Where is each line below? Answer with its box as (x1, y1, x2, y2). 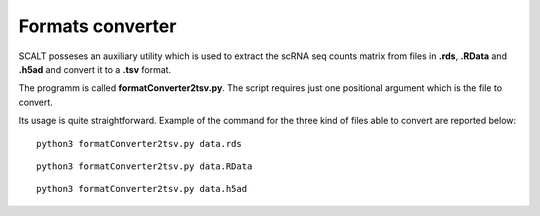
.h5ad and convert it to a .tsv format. (18, 63, 172, 75)
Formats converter (18, 15, 177, 37)
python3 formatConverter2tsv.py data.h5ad (36, 183, 248, 195)
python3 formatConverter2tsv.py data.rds (36, 138, 242, 149)
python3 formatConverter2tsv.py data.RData (36, 160, 253, 172)
